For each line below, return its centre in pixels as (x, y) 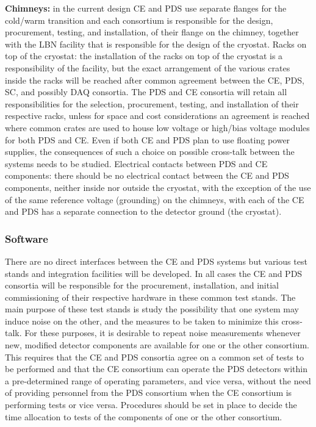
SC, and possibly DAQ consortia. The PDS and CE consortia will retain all (146, 92)
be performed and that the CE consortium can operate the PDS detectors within (156, 369)
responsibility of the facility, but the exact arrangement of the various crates (148, 67)
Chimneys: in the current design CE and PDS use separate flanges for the (146, 8)
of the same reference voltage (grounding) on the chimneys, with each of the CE (155, 199)
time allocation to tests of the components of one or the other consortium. (144, 416)
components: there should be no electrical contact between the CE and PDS (147, 175)
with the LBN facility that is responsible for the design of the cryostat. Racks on (156, 44)
